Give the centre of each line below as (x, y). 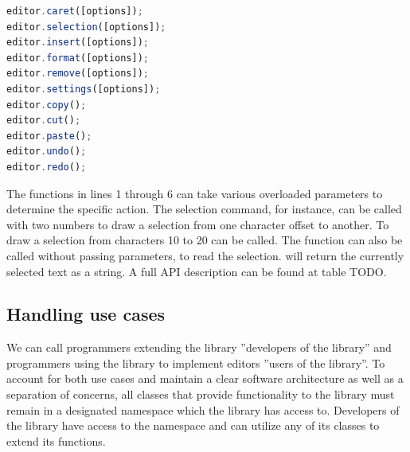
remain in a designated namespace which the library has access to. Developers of (203, 409)
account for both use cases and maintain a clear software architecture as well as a (205, 378)
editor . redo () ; (47, 167)
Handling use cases (86, 314)
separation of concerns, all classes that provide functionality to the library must (201, 394)
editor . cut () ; (44, 121)
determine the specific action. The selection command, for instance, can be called (204, 209)
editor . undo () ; (47, 152)
